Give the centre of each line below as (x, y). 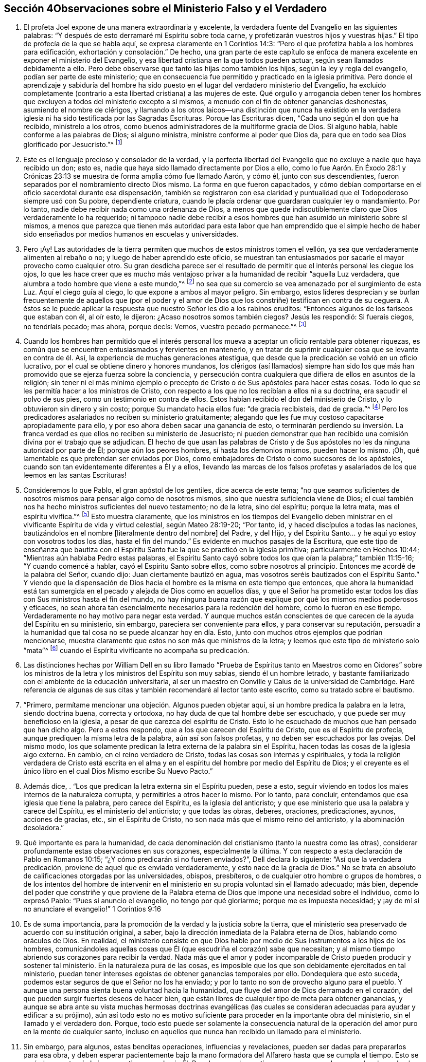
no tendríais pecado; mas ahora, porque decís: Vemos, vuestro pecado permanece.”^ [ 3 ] (165, 326)
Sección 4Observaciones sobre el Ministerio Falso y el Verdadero (166, 9)
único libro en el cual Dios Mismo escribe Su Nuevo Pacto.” (118, 771)
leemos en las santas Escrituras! (75, 475)
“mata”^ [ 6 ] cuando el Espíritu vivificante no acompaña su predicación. (136, 649)
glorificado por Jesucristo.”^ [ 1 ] (73, 144)
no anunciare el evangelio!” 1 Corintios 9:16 (92, 909)
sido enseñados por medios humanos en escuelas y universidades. (131, 234)
